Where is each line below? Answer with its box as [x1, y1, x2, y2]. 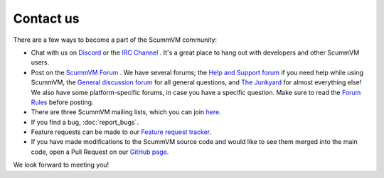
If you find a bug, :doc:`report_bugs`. [31, 118, 139, 126]
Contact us [13, 11, 80, 26]
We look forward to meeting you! [13, 160, 110, 169]
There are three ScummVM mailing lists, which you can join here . [31, 108, 221, 116]
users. [31, 58, 50, 67]
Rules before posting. [31, 98, 94, 106]
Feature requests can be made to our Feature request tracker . [31, 128, 212, 136]
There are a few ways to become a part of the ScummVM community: [13, 35, 217, 44]
